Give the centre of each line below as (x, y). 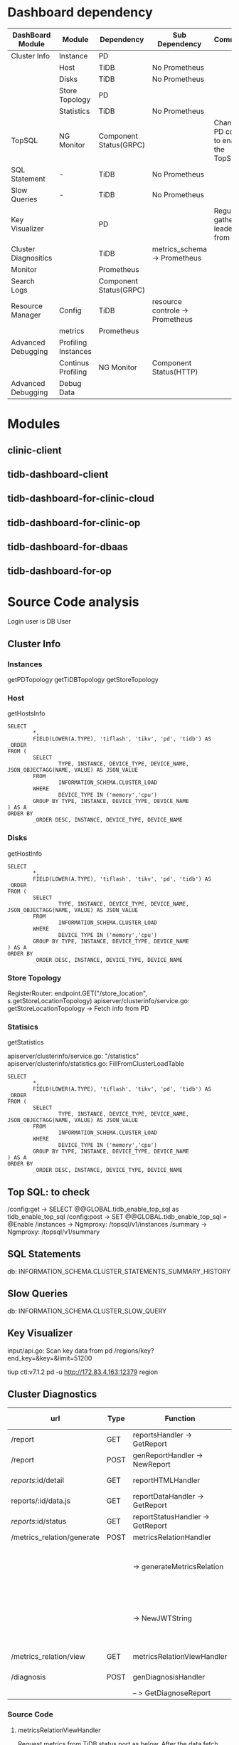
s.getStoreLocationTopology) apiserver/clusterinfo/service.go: (99, 1000)
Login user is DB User (39, 622)
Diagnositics (32, 258)
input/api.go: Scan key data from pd (60, 1351)
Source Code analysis (73, 602)
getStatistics (26, 1042)
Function (180, 1419)
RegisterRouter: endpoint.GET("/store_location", (78, 993)
